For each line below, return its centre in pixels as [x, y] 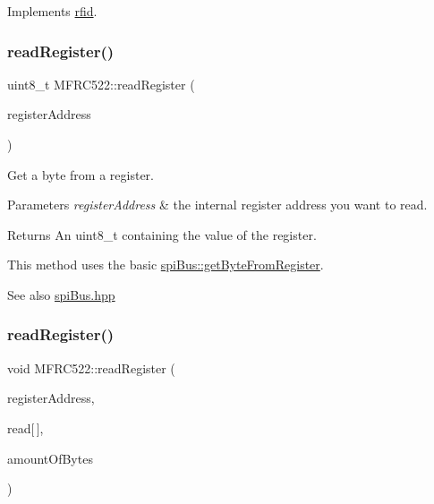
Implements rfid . [52, 11]
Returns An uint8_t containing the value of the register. [162, 234]
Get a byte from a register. [81, 174]
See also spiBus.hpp [61, 294]
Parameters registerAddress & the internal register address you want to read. [217, 205]
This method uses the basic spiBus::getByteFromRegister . [166, 265]
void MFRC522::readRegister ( [91, 367]
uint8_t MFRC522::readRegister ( [101, 84]
